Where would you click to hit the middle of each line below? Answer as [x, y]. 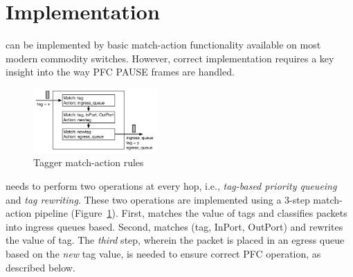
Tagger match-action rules [89, 162]
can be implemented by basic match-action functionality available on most [163, 45]
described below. [40, 267]
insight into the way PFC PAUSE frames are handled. [120, 72]
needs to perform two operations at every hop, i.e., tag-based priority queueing [171, 185]
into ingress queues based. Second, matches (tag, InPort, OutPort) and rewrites [174, 226]
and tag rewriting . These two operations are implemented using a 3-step [158, 199]
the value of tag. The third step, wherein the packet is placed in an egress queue [175, 240]
